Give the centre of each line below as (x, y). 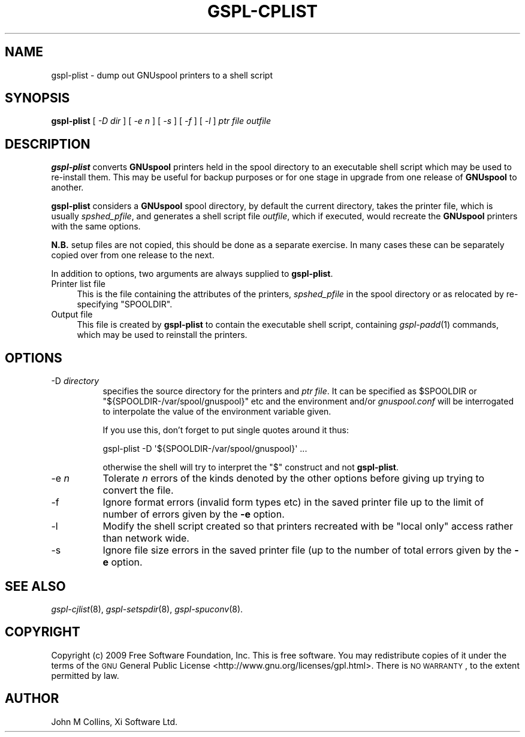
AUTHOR (32, 699)
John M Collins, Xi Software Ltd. (114, 721)
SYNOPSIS (37, 98)
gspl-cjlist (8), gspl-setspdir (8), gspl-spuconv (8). (147, 609)
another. (67, 188)
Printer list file (79, 284)
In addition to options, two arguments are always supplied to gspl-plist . (192, 274)
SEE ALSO (35, 586)
